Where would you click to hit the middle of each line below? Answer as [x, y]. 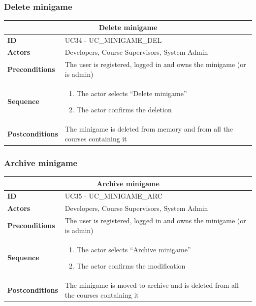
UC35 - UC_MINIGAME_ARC [113, 196]
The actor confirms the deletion [124, 110]
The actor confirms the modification [131, 266]
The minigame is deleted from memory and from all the [149, 129]
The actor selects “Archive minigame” [134, 249]
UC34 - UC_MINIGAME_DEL [113, 40]
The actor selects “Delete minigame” [132, 93]
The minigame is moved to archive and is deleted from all [152, 285]
